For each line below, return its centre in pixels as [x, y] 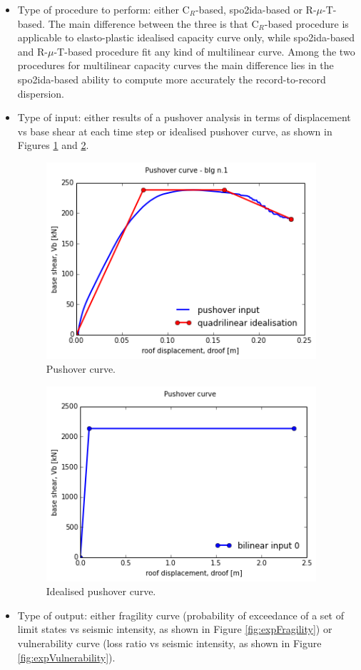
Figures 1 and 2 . [53, 145]
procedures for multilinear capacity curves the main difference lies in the [176, 65]
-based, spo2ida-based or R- [256, 9]
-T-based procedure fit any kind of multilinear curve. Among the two [204, 51]
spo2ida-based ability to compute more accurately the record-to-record [172, 79]
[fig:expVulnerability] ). [66, 657]
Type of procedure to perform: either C [103, 9]
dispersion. [41, 93]
